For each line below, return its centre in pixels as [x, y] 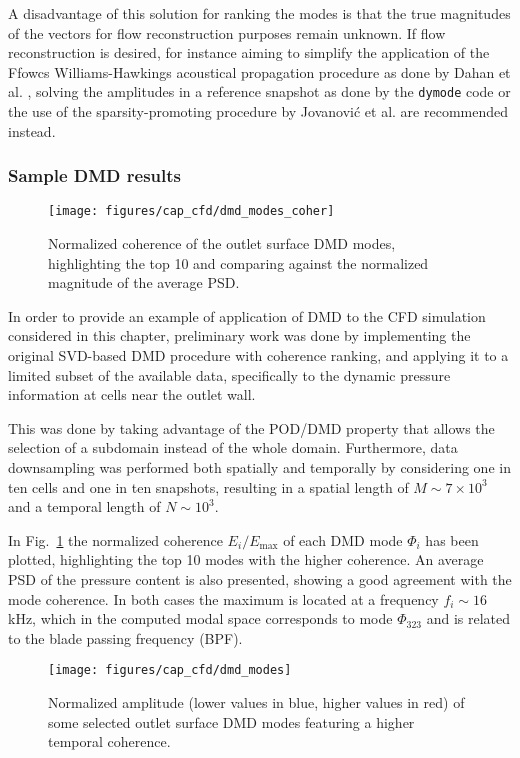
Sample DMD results [95, 175]
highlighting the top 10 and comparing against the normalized [238, 262]
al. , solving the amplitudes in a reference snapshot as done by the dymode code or [259, 91]
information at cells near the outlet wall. [132, 394]
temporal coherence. [109, 741]
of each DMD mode [343, 539]
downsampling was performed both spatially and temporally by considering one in [259, 467]
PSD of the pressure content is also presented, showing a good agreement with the [260, 579]
